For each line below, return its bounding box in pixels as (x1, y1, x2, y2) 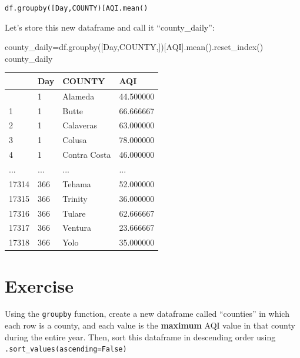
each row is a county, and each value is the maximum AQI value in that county (5, 319, 295, 332)
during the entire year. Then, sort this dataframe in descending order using (5, 330, 276, 343)
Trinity (62, 192, 88, 204)
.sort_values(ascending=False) (5, 345, 127, 354)
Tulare (62, 207, 86, 219)
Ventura (62, 221, 91, 234)
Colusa (62, 134, 87, 146)
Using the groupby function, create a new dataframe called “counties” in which (5, 307, 289, 320)
